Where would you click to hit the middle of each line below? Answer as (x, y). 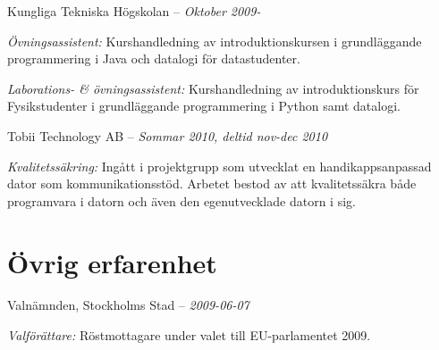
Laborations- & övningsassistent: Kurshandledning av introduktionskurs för (213, 88)
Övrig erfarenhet (112, 262)
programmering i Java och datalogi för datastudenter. (154, 58)
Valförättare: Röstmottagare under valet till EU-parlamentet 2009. (189, 335)
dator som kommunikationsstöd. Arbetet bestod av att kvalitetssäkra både (212, 183)
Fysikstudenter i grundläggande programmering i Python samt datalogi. (204, 106)
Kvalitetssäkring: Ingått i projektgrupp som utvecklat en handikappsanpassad (219, 166)
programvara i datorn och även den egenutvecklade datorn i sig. (182, 200)
